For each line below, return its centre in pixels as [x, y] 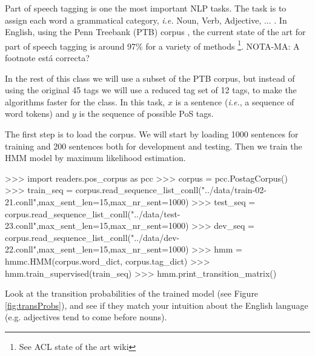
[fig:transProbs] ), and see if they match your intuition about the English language [157, 305]
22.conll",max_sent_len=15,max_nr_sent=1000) [97, 249]
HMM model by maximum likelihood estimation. [95, 158]
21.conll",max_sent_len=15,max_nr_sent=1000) [97, 201]
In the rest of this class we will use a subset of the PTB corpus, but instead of [150, 78]
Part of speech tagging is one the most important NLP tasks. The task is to [146, 8]
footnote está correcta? [47, 58]
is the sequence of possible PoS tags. [146, 114]
